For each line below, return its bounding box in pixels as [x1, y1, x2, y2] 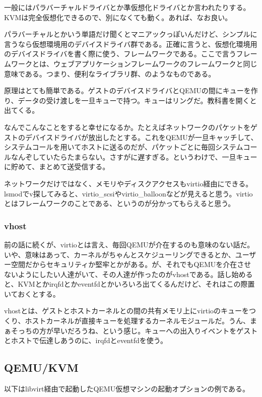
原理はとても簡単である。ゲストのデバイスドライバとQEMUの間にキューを [4, 85, 251, 96]
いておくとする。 [4, 288, 60, 299]
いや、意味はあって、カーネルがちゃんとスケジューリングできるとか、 [4, 249, 235, 259]
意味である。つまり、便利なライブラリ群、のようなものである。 [4, 68, 216, 79]
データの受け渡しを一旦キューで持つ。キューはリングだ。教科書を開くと [18, 95, 257, 105]
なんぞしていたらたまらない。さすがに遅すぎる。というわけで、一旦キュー [11, 151, 257, 162]
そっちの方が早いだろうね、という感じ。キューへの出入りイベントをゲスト [11, 325, 258, 336]
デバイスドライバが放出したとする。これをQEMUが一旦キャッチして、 [25, 131, 258, 142]
